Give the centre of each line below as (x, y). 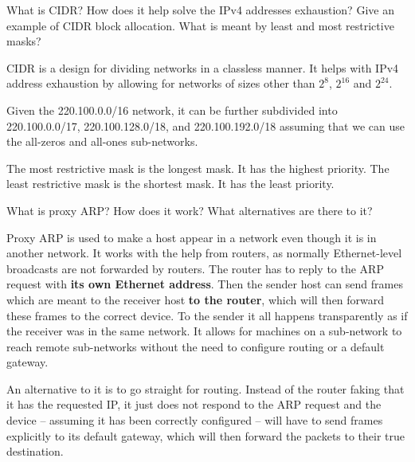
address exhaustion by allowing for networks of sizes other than (161, 83)
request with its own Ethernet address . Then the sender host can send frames (205, 284)
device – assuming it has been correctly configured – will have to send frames (195, 420)
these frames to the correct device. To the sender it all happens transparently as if (207, 315)
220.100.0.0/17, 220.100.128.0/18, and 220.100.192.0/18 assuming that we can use (206, 125)
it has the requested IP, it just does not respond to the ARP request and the (194, 404)
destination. (35, 451)
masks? (24, 41)
